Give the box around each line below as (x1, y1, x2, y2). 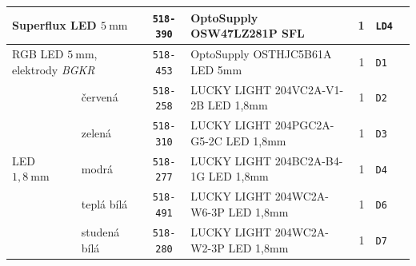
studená (81, 223, 120, 240)
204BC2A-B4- (274, 152, 343, 169)
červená (81, 89, 118, 105)
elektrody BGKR (12, 61, 95, 77)
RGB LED (12, 46, 64, 62)
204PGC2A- (274, 117, 334, 133)
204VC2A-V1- (274, 81, 344, 97)
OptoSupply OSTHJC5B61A (190, 46, 332, 62)
